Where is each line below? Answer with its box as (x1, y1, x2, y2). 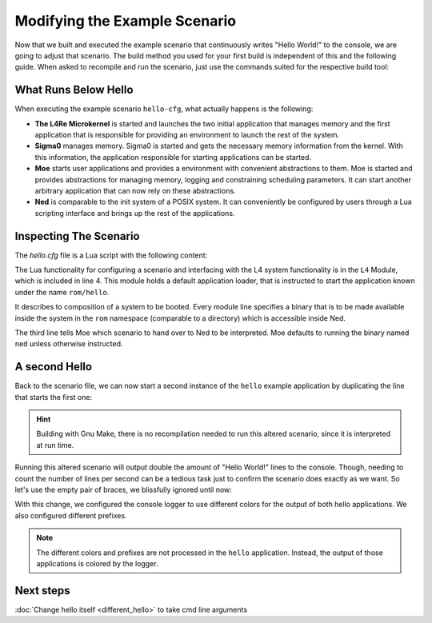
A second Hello (14, 360, 92, 373)
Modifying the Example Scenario (14, 12, 236, 30)
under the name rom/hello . (14, 287, 110, 297)
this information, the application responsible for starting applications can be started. (34, 152, 312, 162)
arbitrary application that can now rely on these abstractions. (34, 186, 236, 195)
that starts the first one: (14, 392, 92, 401)
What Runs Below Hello (14, 83, 134, 97)
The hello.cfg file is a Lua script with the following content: (14, 250, 208, 260)
